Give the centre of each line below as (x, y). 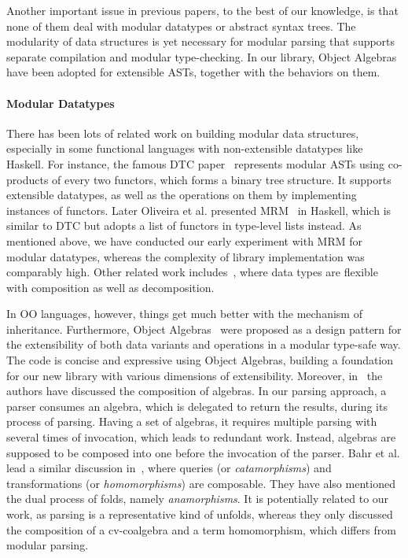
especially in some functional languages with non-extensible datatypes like (185, 148)
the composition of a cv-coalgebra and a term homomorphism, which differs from (201, 529)
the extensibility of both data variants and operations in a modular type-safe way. (204, 344)
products (28, 179)
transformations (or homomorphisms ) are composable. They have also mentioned (201, 483)
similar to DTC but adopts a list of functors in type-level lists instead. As (184, 225)
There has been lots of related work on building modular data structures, (183, 133)
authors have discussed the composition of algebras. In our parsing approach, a (197, 391)
